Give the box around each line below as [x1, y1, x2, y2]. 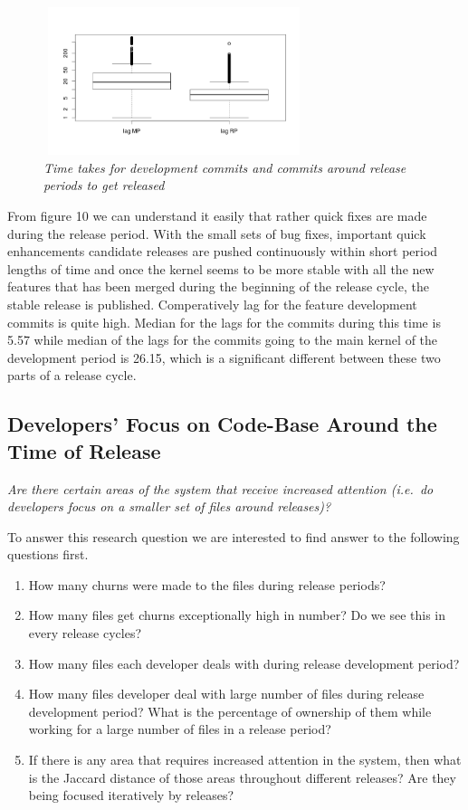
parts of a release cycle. [7, 366, 137, 385]
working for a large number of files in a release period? [28, 719, 331, 739]
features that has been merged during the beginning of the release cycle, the [7, 277, 429, 296]
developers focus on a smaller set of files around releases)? [7, 497, 331, 516]
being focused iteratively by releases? [28, 786, 234, 805]
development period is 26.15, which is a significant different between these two [7, 348, 441, 367]
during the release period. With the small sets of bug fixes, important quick [7, 224, 426, 243]
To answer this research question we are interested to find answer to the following [7, 527, 460, 546]
